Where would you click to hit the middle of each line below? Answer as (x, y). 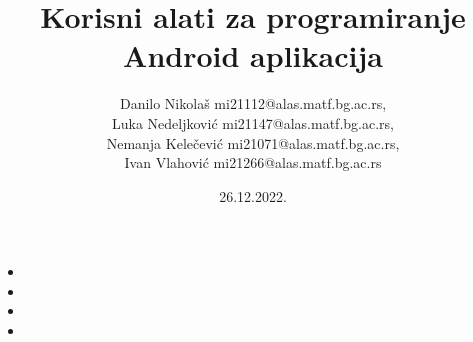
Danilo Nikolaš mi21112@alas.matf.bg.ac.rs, (253, 103)
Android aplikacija (253, 55)
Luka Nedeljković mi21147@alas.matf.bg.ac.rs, (253, 122)
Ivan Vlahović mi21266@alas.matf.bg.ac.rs (253, 162)
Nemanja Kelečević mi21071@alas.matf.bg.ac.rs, (253, 142)
